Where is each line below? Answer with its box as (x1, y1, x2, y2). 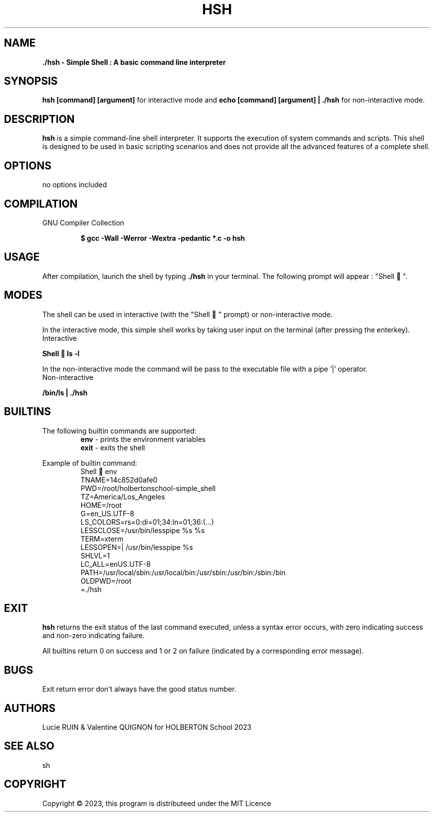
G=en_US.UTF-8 (80, 509, 135, 518)
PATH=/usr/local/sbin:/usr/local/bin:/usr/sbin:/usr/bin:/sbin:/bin (80, 568, 286, 577)
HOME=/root (80, 500, 122, 509)
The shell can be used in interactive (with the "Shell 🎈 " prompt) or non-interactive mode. (42, 310, 333, 319)
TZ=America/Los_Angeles (80, 492, 165, 501)
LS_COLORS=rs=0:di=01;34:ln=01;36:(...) (80, 517, 214, 526)
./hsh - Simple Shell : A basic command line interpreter (42, 57, 226, 66)
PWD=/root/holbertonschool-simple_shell (80, 484, 216, 492)
